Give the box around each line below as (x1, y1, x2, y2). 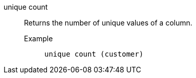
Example (24, 34, 53, 43)
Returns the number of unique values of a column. (24, 18, 192, 27)
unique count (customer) (44, 50, 143, 58)
